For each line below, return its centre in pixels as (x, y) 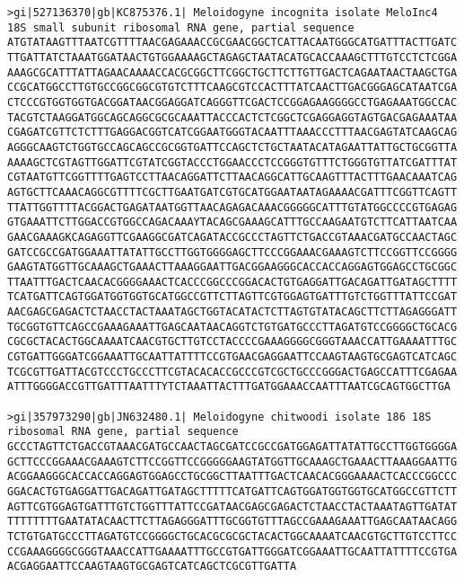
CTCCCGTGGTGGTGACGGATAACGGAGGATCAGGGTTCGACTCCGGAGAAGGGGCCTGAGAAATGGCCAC (232, 102)
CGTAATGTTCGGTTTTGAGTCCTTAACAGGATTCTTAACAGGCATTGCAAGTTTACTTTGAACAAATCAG (232, 178)
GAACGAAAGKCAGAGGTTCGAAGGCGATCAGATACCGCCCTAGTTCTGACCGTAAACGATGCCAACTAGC (232, 237)
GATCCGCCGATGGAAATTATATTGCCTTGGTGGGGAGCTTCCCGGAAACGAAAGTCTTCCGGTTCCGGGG (232, 252)
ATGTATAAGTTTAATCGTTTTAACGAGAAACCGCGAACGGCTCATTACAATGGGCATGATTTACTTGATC (232, 43)
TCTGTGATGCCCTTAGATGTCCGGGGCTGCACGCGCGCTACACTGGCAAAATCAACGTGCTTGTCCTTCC (232, 536)
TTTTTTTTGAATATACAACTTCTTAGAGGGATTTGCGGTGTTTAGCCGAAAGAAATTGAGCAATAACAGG (232, 522)
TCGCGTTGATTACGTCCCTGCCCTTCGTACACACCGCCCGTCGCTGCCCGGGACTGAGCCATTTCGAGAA (232, 372)
